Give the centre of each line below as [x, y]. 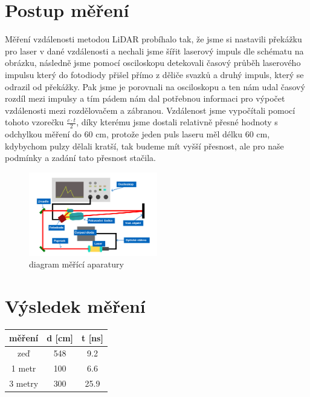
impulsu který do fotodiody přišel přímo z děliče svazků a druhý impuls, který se [154, 74]
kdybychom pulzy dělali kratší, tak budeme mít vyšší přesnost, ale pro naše [144, 146]
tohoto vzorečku [34, 122]
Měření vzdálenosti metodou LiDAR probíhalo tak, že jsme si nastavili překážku [153, 39]
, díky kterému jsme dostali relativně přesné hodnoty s [177, 122]
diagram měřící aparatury [76, 264]
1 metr [24, 368]
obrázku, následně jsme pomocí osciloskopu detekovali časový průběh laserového [153, 63]
